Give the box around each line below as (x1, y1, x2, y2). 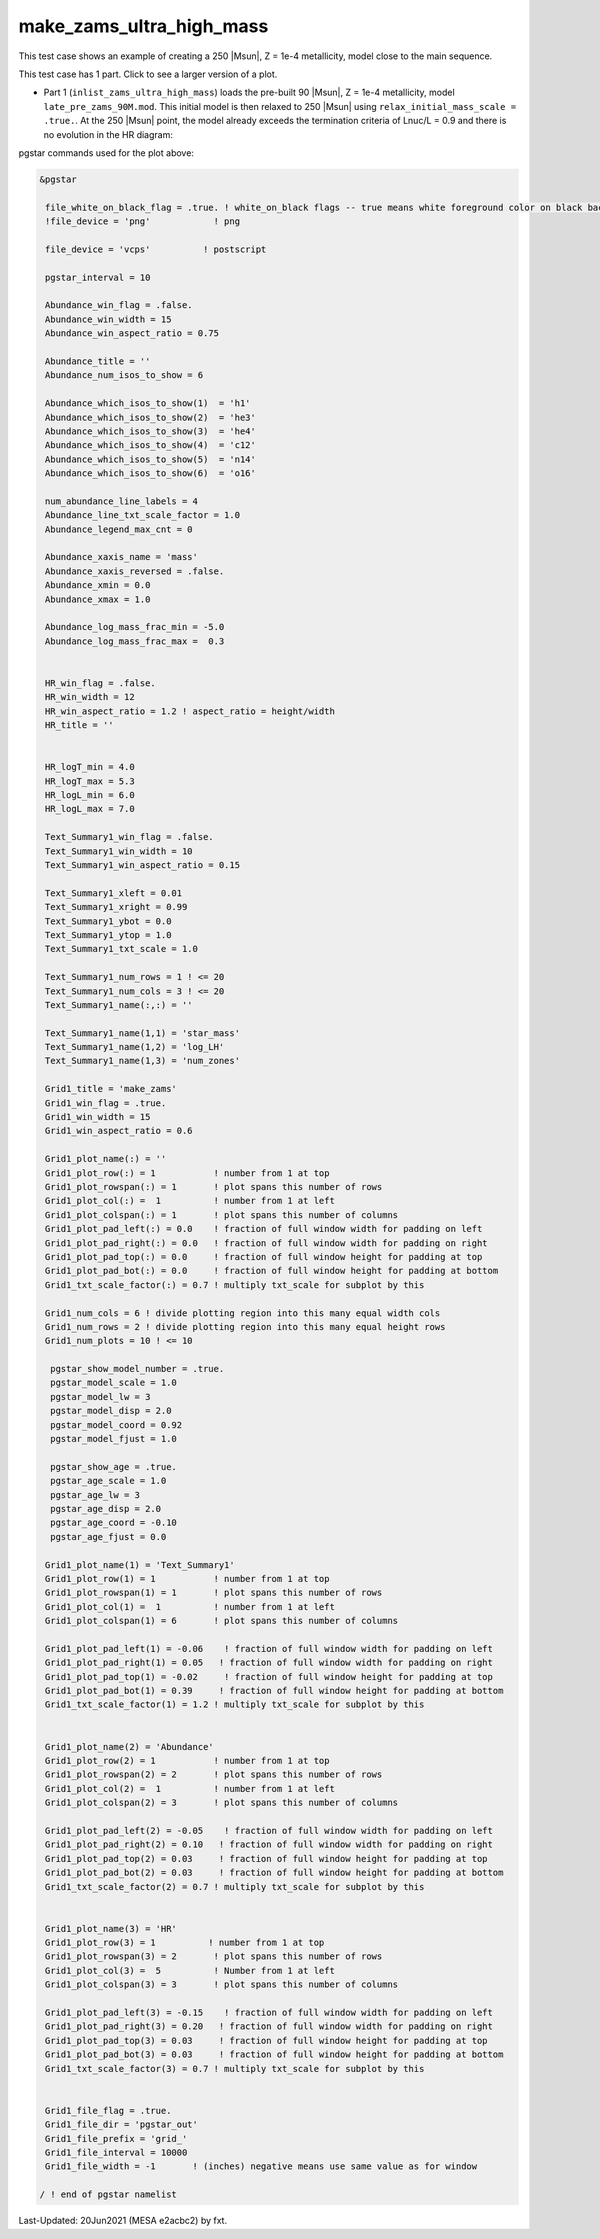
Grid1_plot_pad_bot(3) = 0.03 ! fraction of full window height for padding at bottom (45, 2049, 504, 2060)
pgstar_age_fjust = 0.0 (50, 1531, 167, 1542)
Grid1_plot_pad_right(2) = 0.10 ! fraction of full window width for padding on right (45, 1839, 494, 1850)
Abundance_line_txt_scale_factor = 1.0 (45, 510, 240, 521)
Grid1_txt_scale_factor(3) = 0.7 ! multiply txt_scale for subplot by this (45, 2063, 425, 2074)
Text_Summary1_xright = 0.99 (45, 901, 188, 913)
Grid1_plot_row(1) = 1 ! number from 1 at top (45, 1573, 330, 1584)
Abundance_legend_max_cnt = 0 (45, 523, 194, 535)
